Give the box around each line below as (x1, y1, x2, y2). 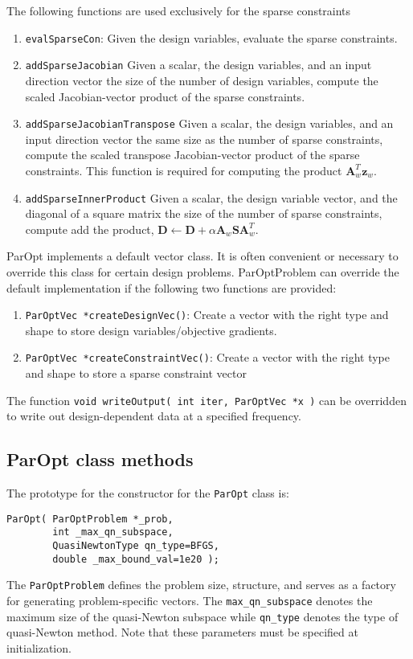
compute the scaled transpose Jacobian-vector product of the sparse (25, 146, 360, 163)
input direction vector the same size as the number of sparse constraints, (25, 130, 383, 147)
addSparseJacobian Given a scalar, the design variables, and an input (25, 56, 372, 73)
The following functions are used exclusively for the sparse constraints (6, 2, 351, 18)
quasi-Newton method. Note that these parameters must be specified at (6, 624, 358, 641)
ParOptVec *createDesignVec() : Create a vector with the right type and (25, 306, 389, 323)
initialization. (6, 639, 72, 656)
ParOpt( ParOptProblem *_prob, (6, 513, 174, 525)
